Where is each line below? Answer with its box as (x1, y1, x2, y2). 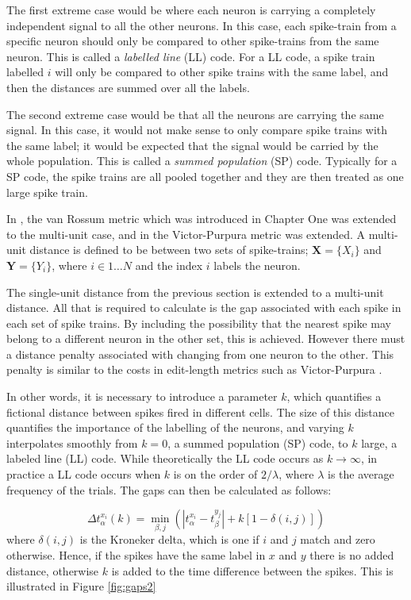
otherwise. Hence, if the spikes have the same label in (6, 547, 266, 563)
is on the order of (173, 466, 258, 483)
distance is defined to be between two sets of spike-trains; (29, 241, 309, 258)
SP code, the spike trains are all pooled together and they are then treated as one (6, 167, 404, 184)
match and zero (300, 531, 375, 548)
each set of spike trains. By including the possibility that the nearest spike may (6, 314, 391, 331)
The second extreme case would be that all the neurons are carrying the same (6, 106, 384, 122)
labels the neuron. (213, 256, 301, 273)
